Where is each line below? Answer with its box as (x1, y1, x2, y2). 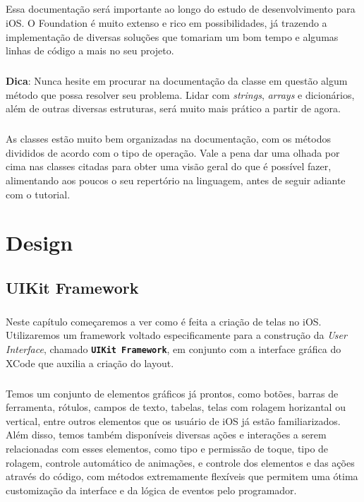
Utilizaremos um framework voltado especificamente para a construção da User (6, 328, 347, 342)
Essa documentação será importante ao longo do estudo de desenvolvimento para (6, 1, 356, 16)
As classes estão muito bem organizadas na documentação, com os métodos (6, 131, 332, 146)
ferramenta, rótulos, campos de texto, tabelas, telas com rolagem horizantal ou (6, 400, 346, 414)
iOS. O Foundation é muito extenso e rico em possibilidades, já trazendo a (6, 15, 327, 30)
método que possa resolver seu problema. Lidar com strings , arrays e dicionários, (6, 87, 355, 102)
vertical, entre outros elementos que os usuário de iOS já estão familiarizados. (6, 413, 341, 428)
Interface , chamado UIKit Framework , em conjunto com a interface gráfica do (6, 341, 341, 356)
